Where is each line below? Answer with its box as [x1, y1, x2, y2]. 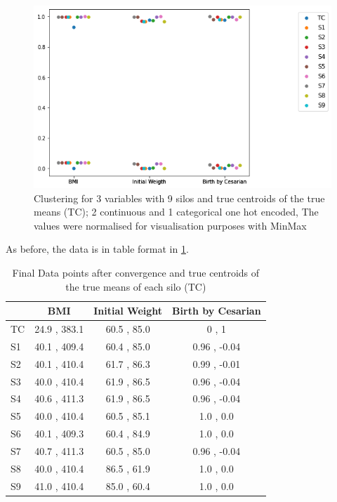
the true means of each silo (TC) [65, 279, 206, 293]
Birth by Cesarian [172, 303, 261, 318]
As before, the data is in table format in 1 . [6, 242, 189, 256]
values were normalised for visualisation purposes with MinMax [34, 218, 307, 232]
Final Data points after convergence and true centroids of [12, 265, 260, 280]
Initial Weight [93, 303, 163, 318]
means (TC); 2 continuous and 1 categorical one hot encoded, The [34, 204, 319, 219]
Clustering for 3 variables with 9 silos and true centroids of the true [34, 190, 325, 205]
